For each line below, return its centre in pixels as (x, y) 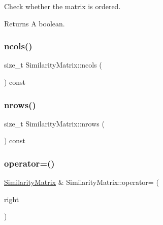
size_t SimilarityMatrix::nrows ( (54, 123)
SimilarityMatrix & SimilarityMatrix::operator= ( (81, 182)
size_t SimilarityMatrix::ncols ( (53, 65)
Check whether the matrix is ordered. (62, 6)
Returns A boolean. (35, 23)
